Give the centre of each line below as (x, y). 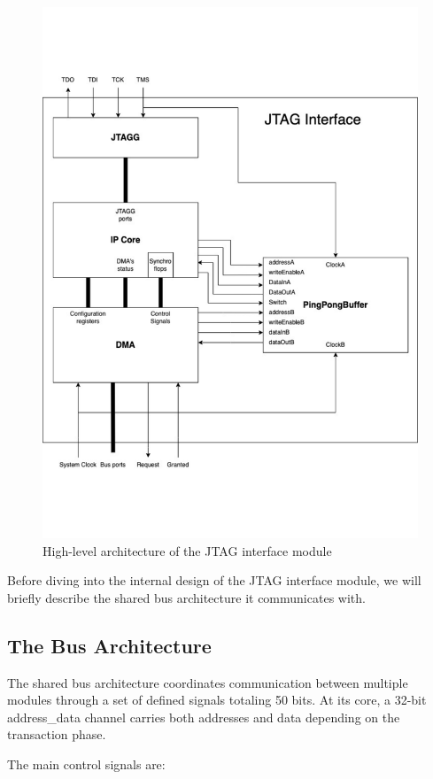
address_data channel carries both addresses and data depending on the (204, 717)
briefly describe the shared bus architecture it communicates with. (186, 597)
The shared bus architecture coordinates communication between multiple (208, 682)
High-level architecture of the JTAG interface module (187, 550)
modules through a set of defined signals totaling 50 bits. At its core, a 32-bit (217, 700)
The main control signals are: (86, 764)
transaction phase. (57, 734)
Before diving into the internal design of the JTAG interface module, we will (214, 580)
